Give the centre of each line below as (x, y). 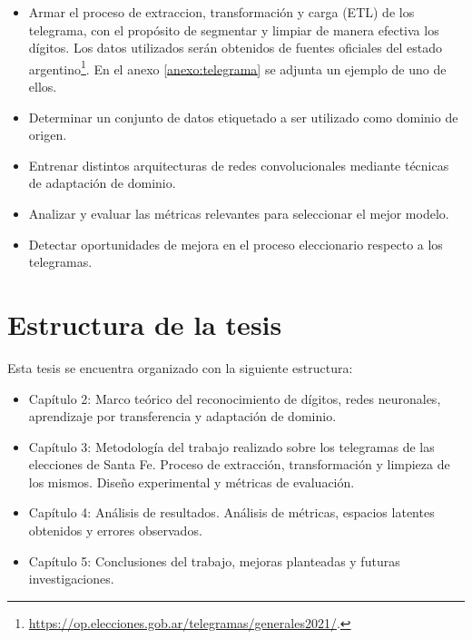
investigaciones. (71, 579)
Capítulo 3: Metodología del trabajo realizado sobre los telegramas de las (231, 446)
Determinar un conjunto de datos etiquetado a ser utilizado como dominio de (243, 117)
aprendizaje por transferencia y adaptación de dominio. (182, 416)
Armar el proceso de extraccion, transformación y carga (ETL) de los (221, 12)
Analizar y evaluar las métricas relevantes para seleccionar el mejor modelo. (239, 213)
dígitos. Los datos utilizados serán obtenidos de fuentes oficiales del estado (235, 48)
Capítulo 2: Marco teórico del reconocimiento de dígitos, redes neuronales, (235, 398)
